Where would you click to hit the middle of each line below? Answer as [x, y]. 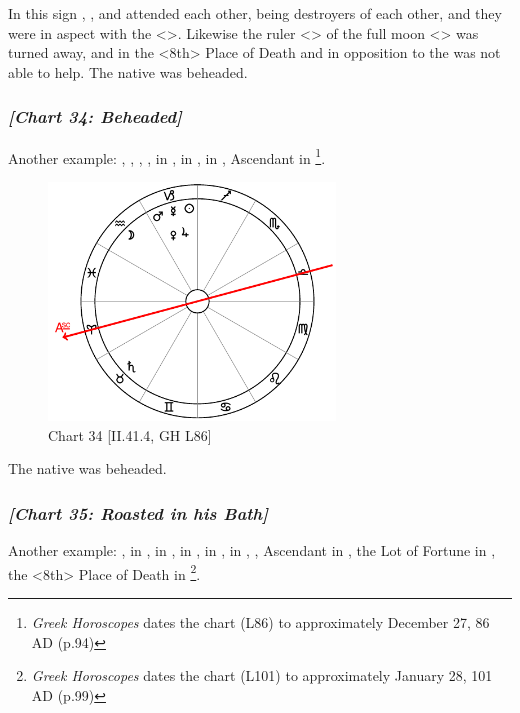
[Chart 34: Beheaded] [95, 116]
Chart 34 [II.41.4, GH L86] [130, 434]
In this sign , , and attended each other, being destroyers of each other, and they [255, 13]
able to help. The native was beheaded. [128, 71]
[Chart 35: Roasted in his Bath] [138, 512]
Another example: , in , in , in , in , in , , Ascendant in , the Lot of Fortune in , [252, 550]
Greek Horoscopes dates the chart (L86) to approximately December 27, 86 [260, 621]
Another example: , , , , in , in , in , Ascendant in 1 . [167, 156]
